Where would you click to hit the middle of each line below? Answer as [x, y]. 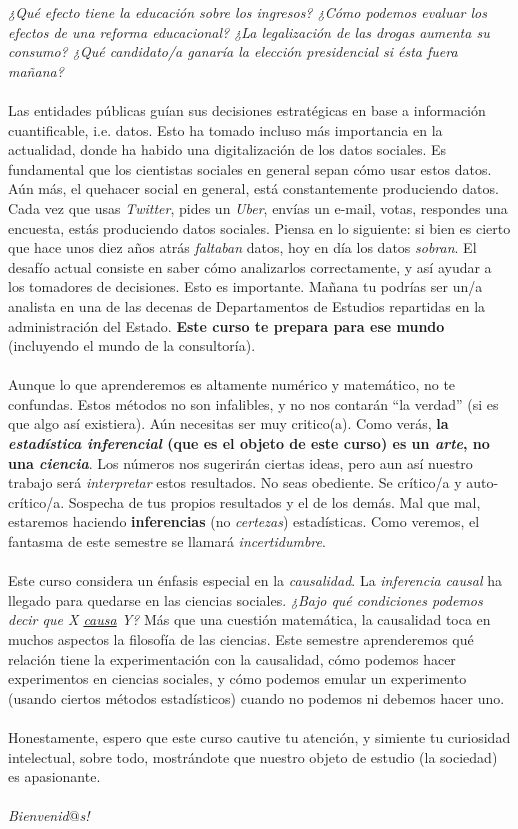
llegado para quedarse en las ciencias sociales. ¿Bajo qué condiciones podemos [245, 599]
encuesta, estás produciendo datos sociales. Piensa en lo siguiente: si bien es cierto [259, 227]
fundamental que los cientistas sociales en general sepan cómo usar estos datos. [250, 168]
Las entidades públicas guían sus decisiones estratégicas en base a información [247, 109]
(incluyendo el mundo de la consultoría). [132, 345]
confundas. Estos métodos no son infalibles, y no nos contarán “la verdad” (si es [253, 403]
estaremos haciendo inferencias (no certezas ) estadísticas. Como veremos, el [244, 521]
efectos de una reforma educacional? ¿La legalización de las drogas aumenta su [249, 31]
